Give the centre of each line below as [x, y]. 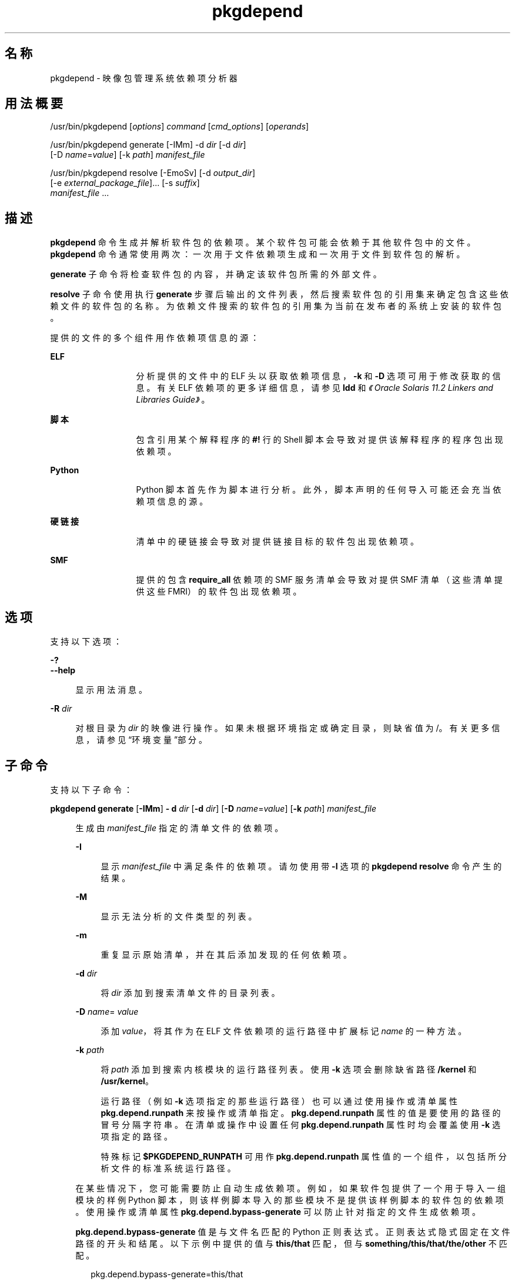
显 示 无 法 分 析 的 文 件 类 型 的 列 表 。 [179, 916]
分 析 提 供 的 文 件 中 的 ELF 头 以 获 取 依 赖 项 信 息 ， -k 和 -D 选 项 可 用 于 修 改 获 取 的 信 [318, 376]
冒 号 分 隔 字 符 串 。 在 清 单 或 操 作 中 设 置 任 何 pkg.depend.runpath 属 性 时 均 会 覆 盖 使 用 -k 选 [300, 1124]
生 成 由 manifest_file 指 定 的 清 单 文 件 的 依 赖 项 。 [179, 828]
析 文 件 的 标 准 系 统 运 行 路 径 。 [168, 1168]
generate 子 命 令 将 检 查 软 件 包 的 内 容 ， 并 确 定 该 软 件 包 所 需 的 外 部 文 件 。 [216, 274]
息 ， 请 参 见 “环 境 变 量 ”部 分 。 [141, 740]
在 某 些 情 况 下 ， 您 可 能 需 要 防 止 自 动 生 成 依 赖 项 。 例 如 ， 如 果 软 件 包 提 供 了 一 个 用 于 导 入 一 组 [290, 1188]
